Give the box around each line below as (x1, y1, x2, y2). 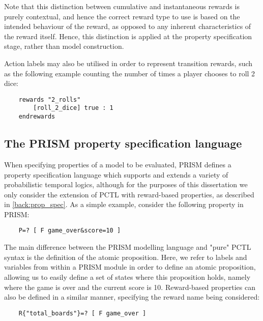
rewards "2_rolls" (18, 96, 81, 103)
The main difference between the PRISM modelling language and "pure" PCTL (4, 242, 251, 252)
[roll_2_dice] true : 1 (33, 104, 113, 112)
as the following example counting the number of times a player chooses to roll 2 (4, 68, 255, 78)
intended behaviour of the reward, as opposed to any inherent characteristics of (4, 21, 251, 32)
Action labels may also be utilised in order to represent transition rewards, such (4, 57, 253, 68)
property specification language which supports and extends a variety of (4, 169, 228, 180)
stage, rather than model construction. (4, 41, 124, 51)
